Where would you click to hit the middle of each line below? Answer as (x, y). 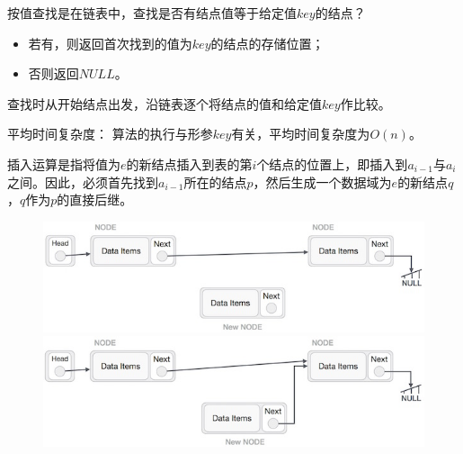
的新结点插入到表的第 (189, 163)
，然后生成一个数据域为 (322, 182)
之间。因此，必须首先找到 (83, 182)
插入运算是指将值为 (64, 163)
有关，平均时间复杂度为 (301, 134)
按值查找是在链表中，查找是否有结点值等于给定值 (152, 13)
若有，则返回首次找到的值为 (110, 43)
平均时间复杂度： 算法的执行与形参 (110, 134)
